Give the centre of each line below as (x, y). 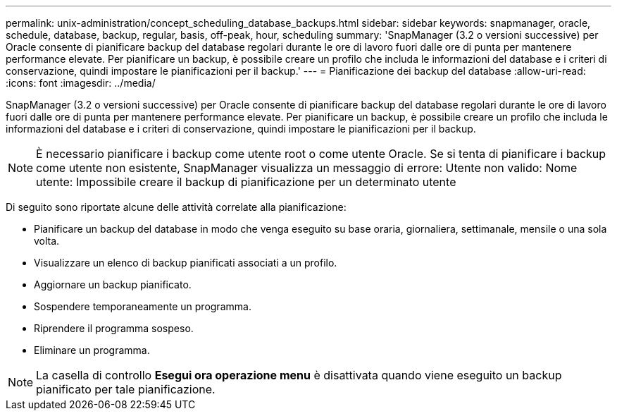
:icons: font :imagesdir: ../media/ (81, 83)
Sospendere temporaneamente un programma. (143, 306)
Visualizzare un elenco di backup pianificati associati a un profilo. (186, 263)
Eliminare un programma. (92, 350)
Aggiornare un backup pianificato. (113, 285)
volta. (47, 241)
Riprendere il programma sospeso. (114, 328)
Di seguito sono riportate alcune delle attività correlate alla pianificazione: (176, 207)
